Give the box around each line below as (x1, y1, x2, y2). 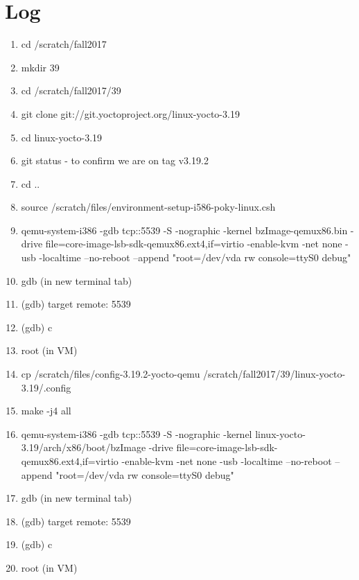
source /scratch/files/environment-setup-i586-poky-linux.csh (21, 200, 276, 214)
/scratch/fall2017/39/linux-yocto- (203, 367, 346, 381)
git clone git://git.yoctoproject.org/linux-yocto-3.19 (21, 106, 240, 121)
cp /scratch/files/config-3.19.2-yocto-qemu (21, 367, 200, 381)
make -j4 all (21, 403, 71, 418)
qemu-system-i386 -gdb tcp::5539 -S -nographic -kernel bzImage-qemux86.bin (21, 222, 348, 237)
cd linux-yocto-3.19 (21, 130, 103, 144)
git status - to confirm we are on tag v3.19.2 (21, 153, 209, 168)
